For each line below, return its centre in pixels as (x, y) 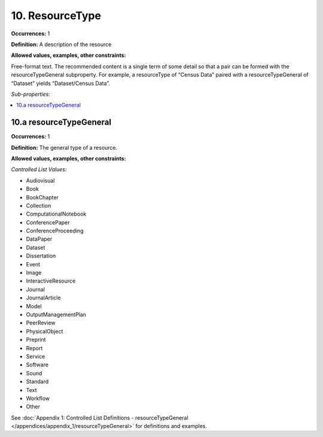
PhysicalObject (45, 331)
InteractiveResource (51, 281)
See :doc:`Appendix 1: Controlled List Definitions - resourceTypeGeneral (100, 418)
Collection (39, 205)
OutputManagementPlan (56, 315)
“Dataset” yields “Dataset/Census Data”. (61, 83)
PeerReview (41, 323)
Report (34, 348)
